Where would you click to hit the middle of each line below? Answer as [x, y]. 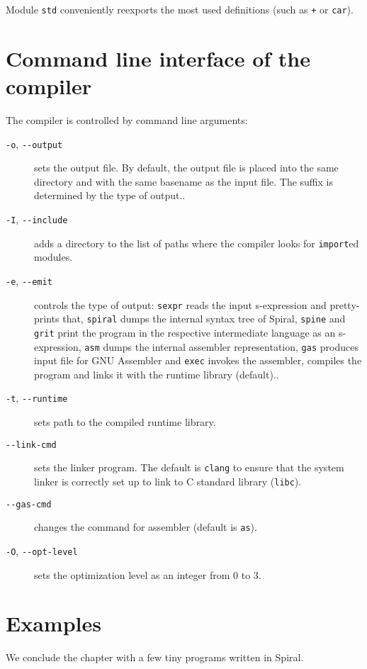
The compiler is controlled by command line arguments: [127, 119]
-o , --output [34, 144]
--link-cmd [31, 445]
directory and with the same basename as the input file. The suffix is [183, 181]
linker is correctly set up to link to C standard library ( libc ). [168, 481]
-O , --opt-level [42, 550]
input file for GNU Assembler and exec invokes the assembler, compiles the [198, 360]
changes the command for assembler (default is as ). [146, 527]
